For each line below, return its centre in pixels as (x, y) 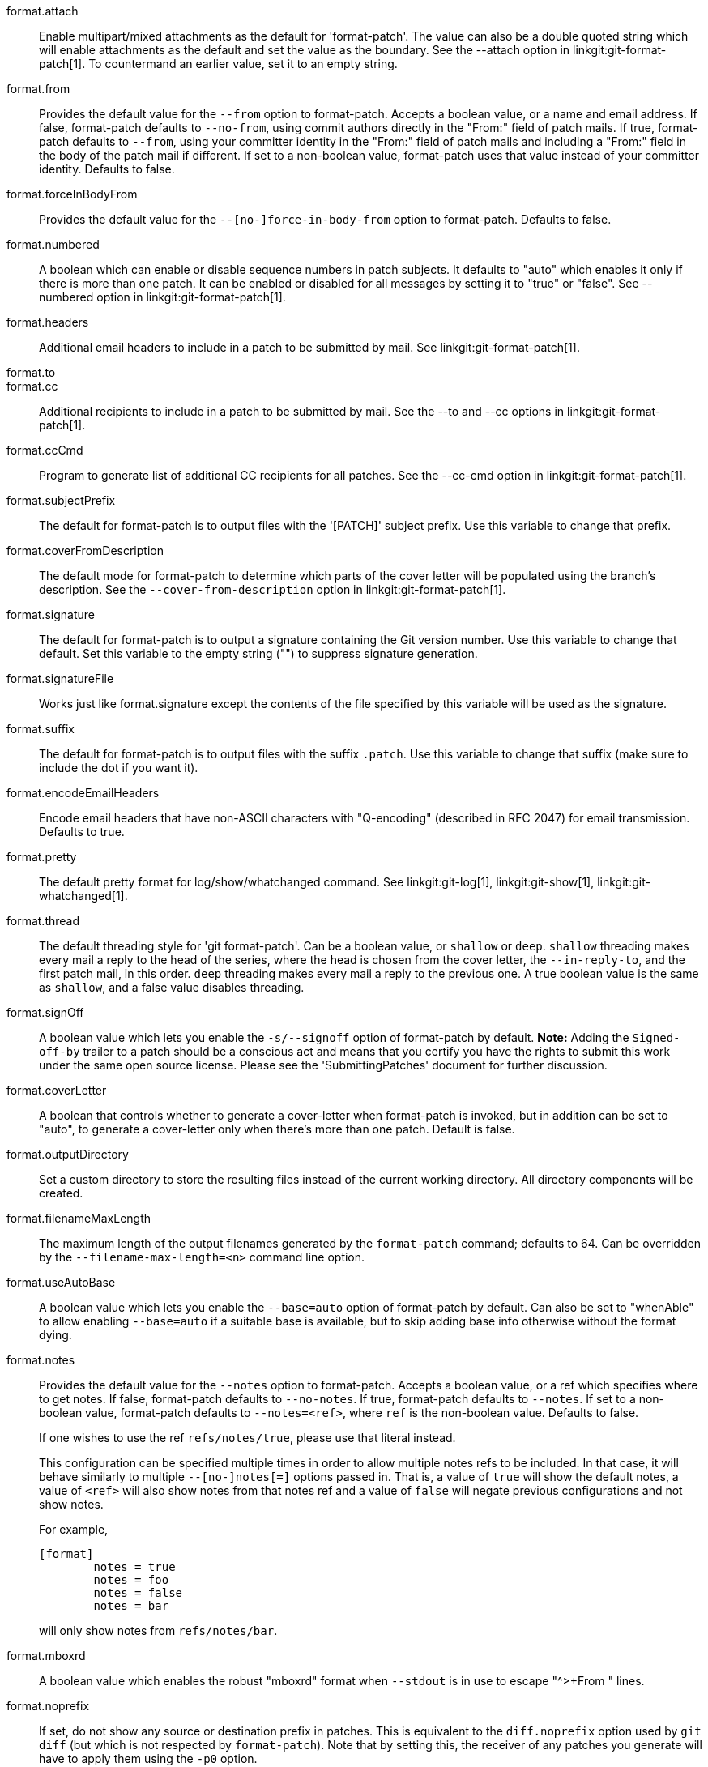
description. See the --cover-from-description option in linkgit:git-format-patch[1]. (273, 589)
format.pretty (42, 857)
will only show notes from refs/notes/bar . (158, 1630)
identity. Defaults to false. (107, 169)
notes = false (138, 1593)
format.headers (48, 322)
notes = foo (131, 1580)
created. (61, 1193)
